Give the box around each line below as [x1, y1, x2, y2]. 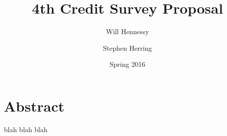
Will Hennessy [106, 26, 149, 37]
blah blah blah [4, 124, 48, 134]
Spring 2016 [109, 59, 146, 69]
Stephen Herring [102, 42, 152, 53]
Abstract [4, 96, 65, 116]
